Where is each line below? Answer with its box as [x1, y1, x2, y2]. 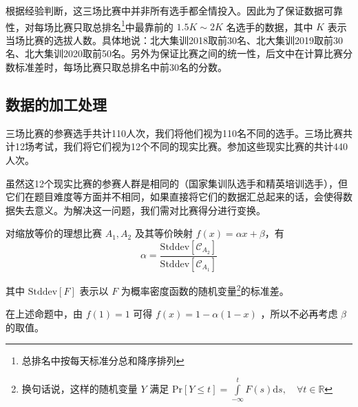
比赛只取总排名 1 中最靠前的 [53, 17, 173, 34]
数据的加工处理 [6, 94, 107, 115]
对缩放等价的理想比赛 [6, 226, 102, 240]
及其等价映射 [134, 226, 193, 240]
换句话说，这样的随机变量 [21, 381, 138, 395]
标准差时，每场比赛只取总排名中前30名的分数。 [14, 60, 227, 74]
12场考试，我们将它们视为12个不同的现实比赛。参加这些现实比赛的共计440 [14, 139, 348, 154]
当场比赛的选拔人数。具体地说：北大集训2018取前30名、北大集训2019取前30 [6, 32, 343, 47]
